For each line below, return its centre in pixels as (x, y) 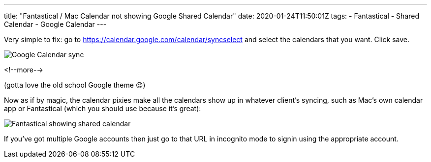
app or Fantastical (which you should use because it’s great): (103, 108)
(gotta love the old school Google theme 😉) (75, 85)
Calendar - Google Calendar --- (55, 24)
